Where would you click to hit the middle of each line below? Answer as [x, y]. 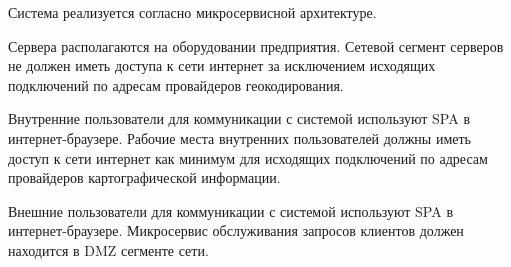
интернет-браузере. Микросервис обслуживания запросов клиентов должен [236, 230]
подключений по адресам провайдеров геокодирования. [176, 84]
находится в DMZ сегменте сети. [108, 249]
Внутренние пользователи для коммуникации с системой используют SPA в [239, 118]
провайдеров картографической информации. [144, 177]
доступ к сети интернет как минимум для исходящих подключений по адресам [248, 157]
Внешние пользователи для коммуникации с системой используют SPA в [230, 210]
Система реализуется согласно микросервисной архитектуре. [192, 12]
